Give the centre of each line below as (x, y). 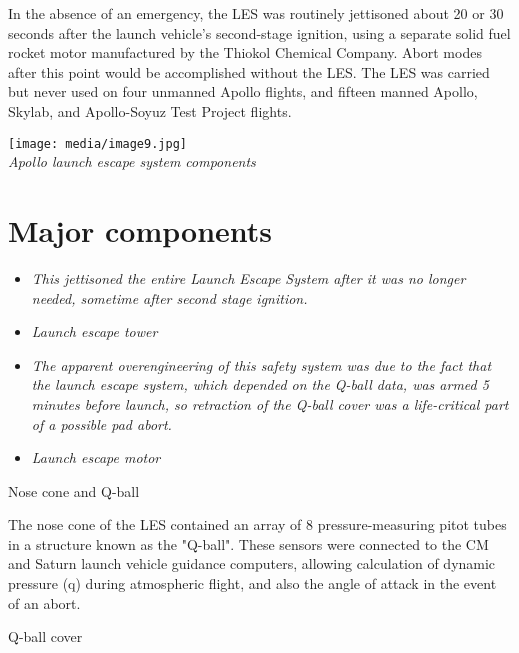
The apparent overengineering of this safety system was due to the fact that (261, 364)
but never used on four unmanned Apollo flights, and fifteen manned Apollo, (243, 91)
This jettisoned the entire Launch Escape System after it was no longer (248, 277)
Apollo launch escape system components (132, 161)
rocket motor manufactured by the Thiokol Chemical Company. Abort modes (245, 52)
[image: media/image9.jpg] (97, 143)
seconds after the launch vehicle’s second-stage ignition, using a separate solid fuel (259, 32)
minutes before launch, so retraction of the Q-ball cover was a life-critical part (270, 403)
